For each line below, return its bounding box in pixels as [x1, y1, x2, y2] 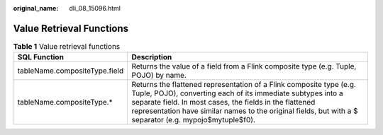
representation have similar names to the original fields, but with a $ [131, 106, 358, 116]
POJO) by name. [131, 71, 187, 81]
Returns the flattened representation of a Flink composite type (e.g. [131, 80, 356, 90]
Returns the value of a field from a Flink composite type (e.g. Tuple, [131, 61, 357, 71]
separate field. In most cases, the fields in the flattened [131, 98, 316, 107]
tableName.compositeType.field [17, 66, 124, 76]
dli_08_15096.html [69, 4, 121, 12]
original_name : [13, 4, 59, 12]
